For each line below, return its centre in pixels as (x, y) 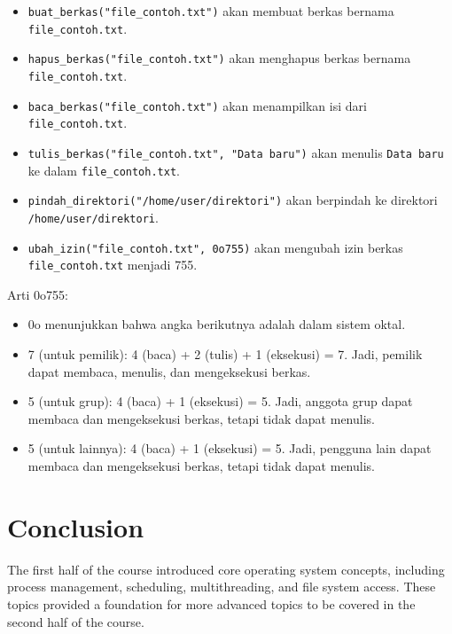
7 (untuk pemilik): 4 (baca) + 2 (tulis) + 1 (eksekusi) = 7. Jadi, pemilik (225, 354)
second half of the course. (76, 621)
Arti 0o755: (38, 294)
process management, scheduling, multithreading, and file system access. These (222, 587)
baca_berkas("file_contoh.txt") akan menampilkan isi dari (197, 105)
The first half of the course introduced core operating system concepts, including (226, 569)
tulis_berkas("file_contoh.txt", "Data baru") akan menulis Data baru (236, 152)
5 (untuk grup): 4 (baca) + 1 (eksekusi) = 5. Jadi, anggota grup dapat (220, 401)
